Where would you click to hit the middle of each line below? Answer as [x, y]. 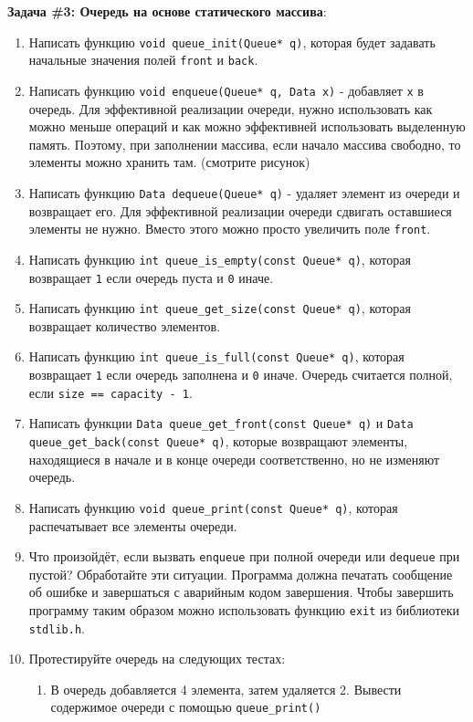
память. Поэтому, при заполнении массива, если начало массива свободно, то [245, 144]
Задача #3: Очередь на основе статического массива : [167, 11]
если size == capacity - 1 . [110, 392]
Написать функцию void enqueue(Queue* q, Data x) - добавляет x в [226, 90]
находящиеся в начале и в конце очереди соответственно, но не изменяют [234, 459]
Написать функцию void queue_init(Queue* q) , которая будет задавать [232, 42]
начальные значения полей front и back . [143, 60]
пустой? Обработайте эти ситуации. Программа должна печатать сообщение [241, 574]
